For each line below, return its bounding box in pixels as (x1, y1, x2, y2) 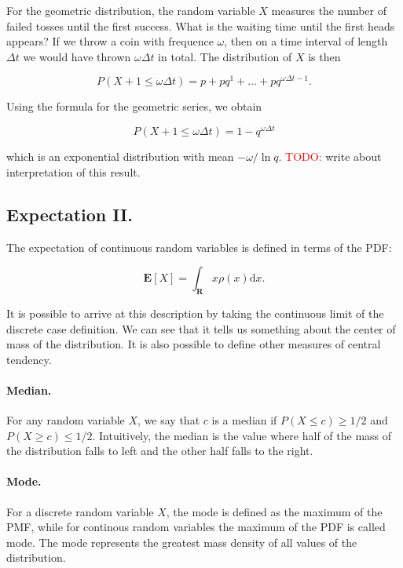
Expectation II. (6, 202, 133, 226)
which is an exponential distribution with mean (6, 148, 234, 165)
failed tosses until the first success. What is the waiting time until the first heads (6, 17, 395, 34)
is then (308, 48, 341, 64)
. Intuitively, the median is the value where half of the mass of (92, 427, 392, 443)
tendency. (6, 351, 52, 367)
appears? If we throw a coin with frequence (6, 33, 214, 49)
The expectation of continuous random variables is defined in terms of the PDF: (6, 238, 392, 255)
